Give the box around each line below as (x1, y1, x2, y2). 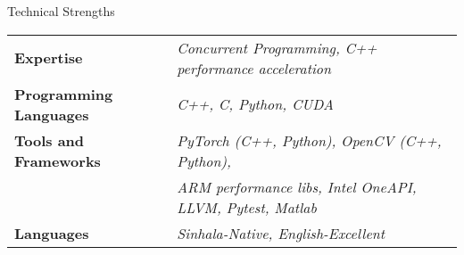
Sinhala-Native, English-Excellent (177, 222, 385, 243)
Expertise (14, 47, 83, 69)
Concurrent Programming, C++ (177, 37, 377, 58)
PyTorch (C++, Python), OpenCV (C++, (177, 129, 442, 151)
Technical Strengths (7, 2, 115, 20)
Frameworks (14, 150, 101, 171)
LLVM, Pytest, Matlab (177, 196, 317, 218)
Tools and (14, 129, 85, 151)
